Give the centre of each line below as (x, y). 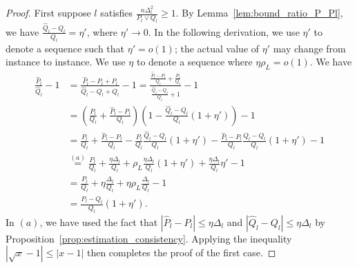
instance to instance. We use (66, 62)
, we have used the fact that (99, 221)
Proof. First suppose (48, 13)
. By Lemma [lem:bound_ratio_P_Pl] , (259, 13)
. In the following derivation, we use (224, 31)
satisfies (117, 13)
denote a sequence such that (65, 48)
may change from (309, 48)
